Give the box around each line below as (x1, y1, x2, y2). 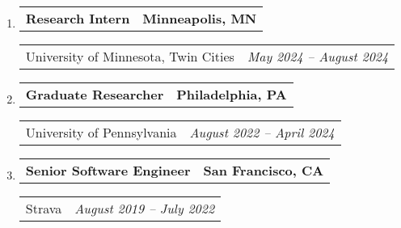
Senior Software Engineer (25, 161, 191, 179)
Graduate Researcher (25, 85, 164, 103)
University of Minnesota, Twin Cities (25, 47, 234, 65)
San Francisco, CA (203, 161, 324, 179)
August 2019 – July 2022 (74, 199, 215, 217)
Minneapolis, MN (142, 9, 257, 27)
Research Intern (25, 9, 130, 27)
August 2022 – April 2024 (189, 123, 335, 141)
